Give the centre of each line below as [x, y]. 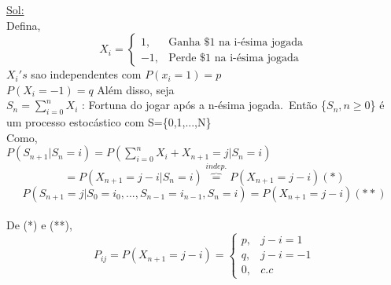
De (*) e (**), [39, 225]
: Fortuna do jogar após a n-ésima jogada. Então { [205, 105]
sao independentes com [86, 74]
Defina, [24, 25]
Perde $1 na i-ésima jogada [234, 58]
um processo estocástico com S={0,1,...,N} [109, 122]
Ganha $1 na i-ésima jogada [236, 42]
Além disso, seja [136, 89]
